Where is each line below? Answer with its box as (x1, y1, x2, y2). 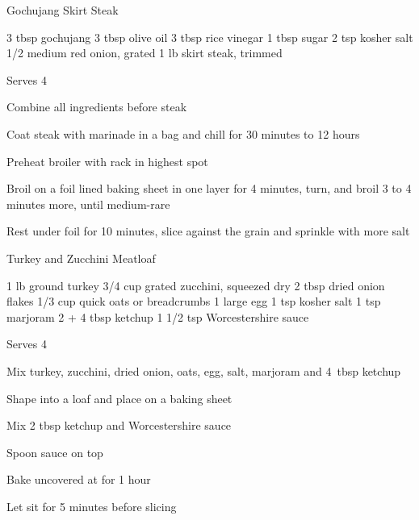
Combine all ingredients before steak (6, 98, 187, 115)
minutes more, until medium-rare (6, 195, 170, 212)
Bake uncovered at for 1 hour (6, 471, 151, 488)
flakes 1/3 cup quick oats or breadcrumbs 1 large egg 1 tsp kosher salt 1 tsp (6, 293, 381, 310)
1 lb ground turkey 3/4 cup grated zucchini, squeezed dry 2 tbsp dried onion (6, 277, 385, 293)
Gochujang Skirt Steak (6, 2, 119, 18)
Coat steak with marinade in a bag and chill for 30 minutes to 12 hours (6, 125, 360, 142)
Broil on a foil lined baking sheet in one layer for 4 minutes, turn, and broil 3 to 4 (6, 180, 412, 197)
